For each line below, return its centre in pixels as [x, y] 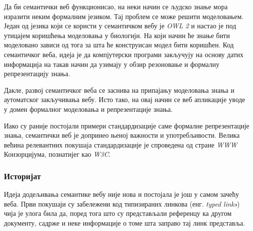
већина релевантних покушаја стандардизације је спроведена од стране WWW [121, 144]
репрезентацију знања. [37, 73]
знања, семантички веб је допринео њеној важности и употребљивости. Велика [122, 135]
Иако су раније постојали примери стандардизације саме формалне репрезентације [127, 125]
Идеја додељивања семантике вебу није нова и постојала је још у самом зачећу [122, 194]
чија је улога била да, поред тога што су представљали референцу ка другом [118, 213]
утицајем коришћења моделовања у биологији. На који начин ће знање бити [117, 35]
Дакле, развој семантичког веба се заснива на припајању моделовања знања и [119, 90]
